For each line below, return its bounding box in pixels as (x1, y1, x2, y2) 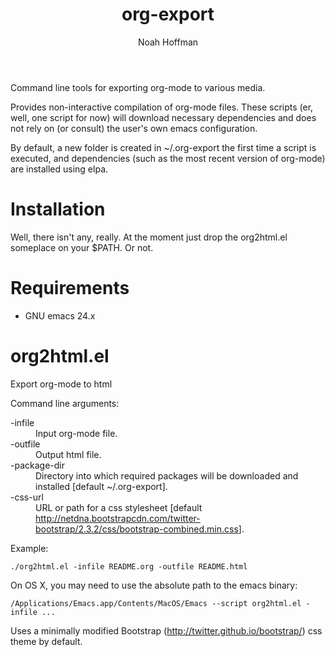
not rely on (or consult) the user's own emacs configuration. (10, 122, 258, 134)
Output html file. (35, 448, 102, 460)
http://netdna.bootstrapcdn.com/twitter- (35, 512, 201, 524)
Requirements (10, 277, 130, 300)
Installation (10, 198, 106, 221)
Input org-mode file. (35, 427, 118, 439)
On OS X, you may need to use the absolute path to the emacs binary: (10, 579, 298, 591)
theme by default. (10, 635, 83, 647)
